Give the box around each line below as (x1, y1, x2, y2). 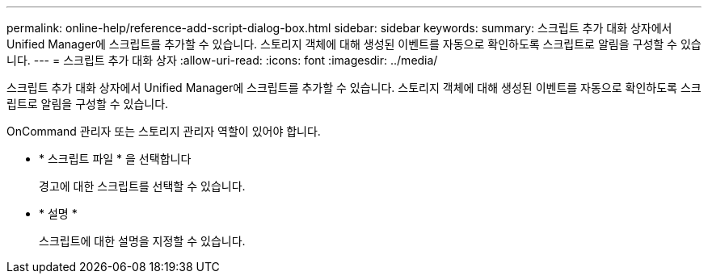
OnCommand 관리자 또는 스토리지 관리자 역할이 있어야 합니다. (6, 124, 321, 138)
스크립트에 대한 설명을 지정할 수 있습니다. (39, 234, 246, 248)
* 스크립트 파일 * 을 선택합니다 (39, 152, 192, 165)
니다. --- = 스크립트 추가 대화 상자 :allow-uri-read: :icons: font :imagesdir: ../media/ (6, 53, 438, 67)
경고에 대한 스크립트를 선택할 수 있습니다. (39, 179, 246, 193)
